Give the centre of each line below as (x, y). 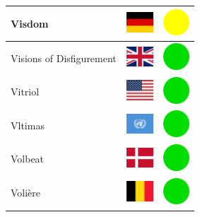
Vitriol (25, 92)
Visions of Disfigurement (64, 58)
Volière (26, 193)
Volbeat (28, 159)
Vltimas (28, 125)
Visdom (30, 23)
